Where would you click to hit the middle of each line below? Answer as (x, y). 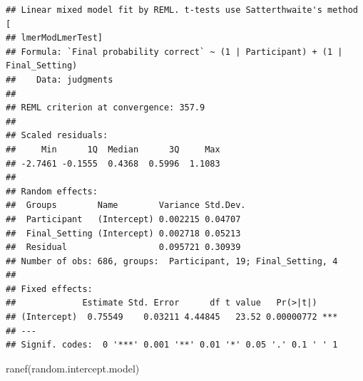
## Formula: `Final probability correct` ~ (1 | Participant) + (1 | (174, 52)
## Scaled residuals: (57, 136)
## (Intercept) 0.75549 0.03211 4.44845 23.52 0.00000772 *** (172, 317)
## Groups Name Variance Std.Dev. (126, 205)
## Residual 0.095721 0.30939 (123, 247)
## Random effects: (52, 191)
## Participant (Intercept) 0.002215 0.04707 (123, 219)
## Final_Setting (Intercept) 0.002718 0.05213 (123, 233)
